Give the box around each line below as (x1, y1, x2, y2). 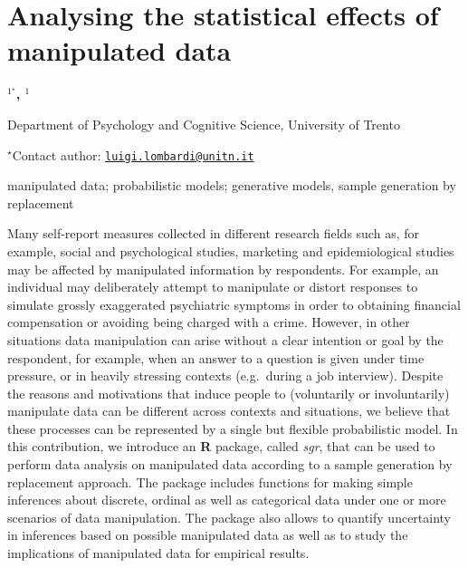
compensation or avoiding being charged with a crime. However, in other (7, 313, 410, 332)
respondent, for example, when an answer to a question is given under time (7, 348, 425, 367)
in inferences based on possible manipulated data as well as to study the (7, 525, 408, 544)
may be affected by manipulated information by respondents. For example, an (7, 259, 439, 278)
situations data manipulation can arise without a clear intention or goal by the (7, 330, 444, 349)
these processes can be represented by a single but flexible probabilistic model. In (7, 419, 458, 438)
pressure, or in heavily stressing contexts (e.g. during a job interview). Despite (7, 366, 444, 385)
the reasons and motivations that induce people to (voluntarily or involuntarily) (7, 383, 450, 402)
